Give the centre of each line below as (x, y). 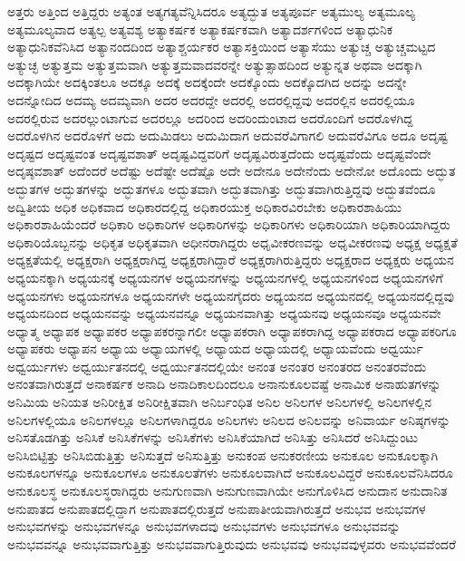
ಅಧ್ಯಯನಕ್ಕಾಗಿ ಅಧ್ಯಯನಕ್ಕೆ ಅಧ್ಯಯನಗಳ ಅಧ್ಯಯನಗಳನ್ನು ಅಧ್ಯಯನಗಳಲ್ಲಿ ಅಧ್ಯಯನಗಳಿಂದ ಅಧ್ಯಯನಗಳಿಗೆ (225, 277)
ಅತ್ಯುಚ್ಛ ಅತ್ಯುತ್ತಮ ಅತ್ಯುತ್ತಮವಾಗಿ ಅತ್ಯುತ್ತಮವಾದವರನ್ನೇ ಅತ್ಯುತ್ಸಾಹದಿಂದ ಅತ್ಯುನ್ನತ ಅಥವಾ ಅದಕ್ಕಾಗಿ (215, 64)
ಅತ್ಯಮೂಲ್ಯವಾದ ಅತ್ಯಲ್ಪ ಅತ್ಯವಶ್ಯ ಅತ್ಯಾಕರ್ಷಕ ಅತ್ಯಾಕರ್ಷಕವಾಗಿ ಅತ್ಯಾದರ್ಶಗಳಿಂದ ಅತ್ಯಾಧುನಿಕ (200, 29)
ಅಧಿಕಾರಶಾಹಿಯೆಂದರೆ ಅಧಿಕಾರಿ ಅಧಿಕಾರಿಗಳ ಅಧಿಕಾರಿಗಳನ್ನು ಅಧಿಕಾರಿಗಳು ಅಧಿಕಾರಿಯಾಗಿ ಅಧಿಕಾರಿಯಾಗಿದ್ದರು (229, 224)
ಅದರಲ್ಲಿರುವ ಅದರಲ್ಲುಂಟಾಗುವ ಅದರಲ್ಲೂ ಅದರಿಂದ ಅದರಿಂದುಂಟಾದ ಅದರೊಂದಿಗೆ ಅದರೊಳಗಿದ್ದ (210, 117)
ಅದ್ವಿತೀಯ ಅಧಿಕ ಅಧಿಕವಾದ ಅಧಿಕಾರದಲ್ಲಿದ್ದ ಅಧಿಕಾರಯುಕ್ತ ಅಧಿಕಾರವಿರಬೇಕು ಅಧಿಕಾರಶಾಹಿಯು (204, 206)
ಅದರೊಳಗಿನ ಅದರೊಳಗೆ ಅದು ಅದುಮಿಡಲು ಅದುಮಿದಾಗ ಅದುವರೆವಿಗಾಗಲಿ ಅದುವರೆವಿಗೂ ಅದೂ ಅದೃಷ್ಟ (228, 135)
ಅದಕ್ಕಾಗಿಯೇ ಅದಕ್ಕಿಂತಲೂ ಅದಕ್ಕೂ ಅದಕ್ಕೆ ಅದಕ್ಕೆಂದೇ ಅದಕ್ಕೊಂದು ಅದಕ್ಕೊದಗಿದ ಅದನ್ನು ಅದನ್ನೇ (207, 82)
